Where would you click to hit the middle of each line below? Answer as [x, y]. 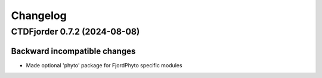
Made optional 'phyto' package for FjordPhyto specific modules [104, 65]
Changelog [39, 15]
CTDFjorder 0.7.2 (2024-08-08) [75, 32]
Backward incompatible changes [73, 51]
